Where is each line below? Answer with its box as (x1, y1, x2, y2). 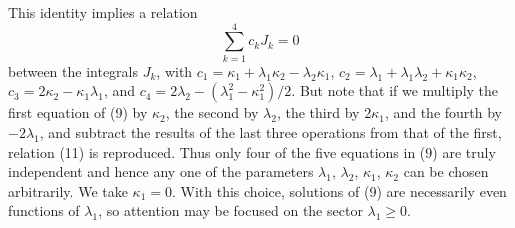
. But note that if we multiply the (291, 80, 499, 101)
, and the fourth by (384, 102, 503, 123)
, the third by (276, 102, 360, 123)
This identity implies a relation (8, 2, 198, 22)
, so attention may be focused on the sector (98, 200, 363, 221)
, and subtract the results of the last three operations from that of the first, (39, 121, 502, 142)
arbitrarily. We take (8, 180, 128, 201)
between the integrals (8, 60, 138, 81)
